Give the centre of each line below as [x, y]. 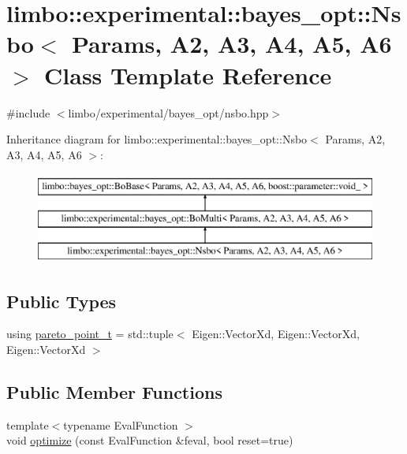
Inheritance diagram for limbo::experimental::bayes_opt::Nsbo [157, 139]
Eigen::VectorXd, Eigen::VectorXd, [276, 334]
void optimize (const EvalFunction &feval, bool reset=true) [150, 440]
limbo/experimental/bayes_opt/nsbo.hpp [168, 112]
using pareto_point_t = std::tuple [90, 334]
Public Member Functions [114, 392]
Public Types [62, 301]
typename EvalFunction [121, 424]
